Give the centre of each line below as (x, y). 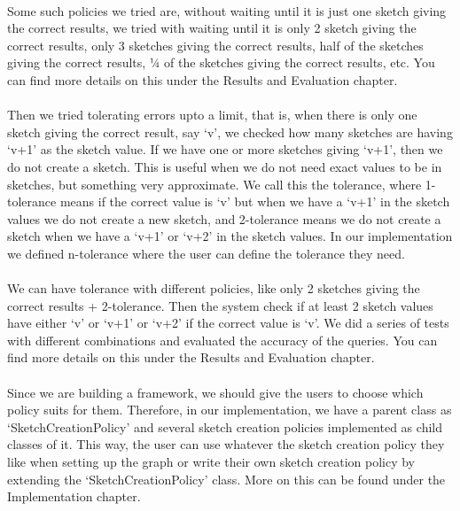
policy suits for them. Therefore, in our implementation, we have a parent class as (230, 410)
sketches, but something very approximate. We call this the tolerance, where (214, 184)
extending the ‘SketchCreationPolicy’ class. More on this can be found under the (226, 479)
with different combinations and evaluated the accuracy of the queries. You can (222, 340)
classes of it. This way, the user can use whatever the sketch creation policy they (226, 444)
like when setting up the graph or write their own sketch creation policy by (211, 462)
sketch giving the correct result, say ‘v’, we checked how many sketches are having (230, 132)
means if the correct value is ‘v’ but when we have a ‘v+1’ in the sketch (255, 201)
